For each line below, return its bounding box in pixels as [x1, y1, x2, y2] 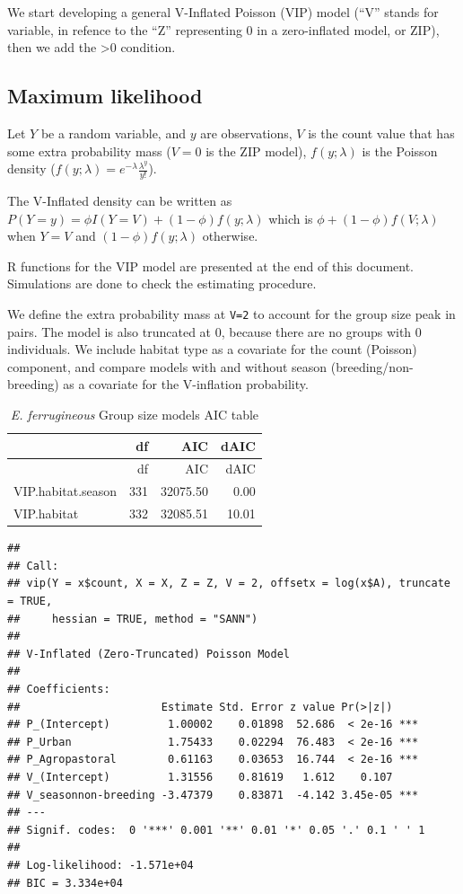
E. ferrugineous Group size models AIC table [10, 405, 259, 423]
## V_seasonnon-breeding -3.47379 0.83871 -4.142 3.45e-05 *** [7, 788, 419, 801]
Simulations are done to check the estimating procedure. [7, 274, 317, 293]
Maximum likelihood [7, 82, 203, 110]
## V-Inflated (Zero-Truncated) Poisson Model [7, 647, 290, 660]
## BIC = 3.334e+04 [7, 876, 123, 890]
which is [268, 208, 313, 227]
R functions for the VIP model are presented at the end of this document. [7, 256, 415, 275]
